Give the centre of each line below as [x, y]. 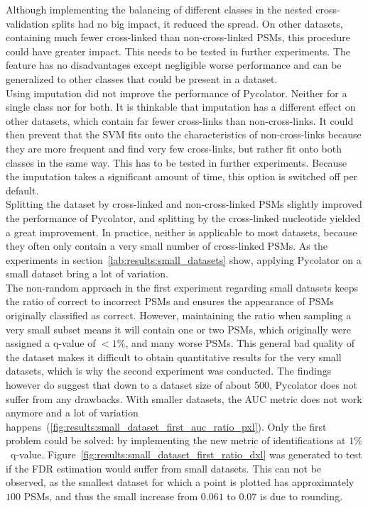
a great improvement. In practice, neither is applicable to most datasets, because [182, 232]
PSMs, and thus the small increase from [111, 496]
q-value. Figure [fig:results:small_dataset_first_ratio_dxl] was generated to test [186, 454]
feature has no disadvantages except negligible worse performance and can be [174, 65]
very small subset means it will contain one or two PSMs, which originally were [179, 329]
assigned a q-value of [51, 343]
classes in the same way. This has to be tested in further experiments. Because [177, 162]
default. [22, 190]
